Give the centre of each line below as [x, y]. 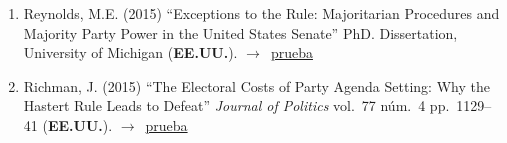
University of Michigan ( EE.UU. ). [130, 52]
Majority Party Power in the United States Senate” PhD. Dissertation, [240, 32]
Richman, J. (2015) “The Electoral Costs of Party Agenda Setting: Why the [256, 85]
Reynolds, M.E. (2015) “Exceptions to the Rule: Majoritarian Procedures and [261, 13]
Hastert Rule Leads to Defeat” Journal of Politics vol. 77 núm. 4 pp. [236, 105]
